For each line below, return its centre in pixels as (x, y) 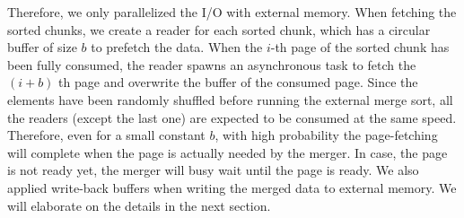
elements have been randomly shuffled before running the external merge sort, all (230, 99)
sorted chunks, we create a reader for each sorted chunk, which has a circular (219, 29)
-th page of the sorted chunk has (360, 47)
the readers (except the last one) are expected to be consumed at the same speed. (232, 117)
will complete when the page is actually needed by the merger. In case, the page (228, 152)
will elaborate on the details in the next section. (139, 205)
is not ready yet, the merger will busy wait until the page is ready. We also (213, 170)
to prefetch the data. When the (177, 47)
